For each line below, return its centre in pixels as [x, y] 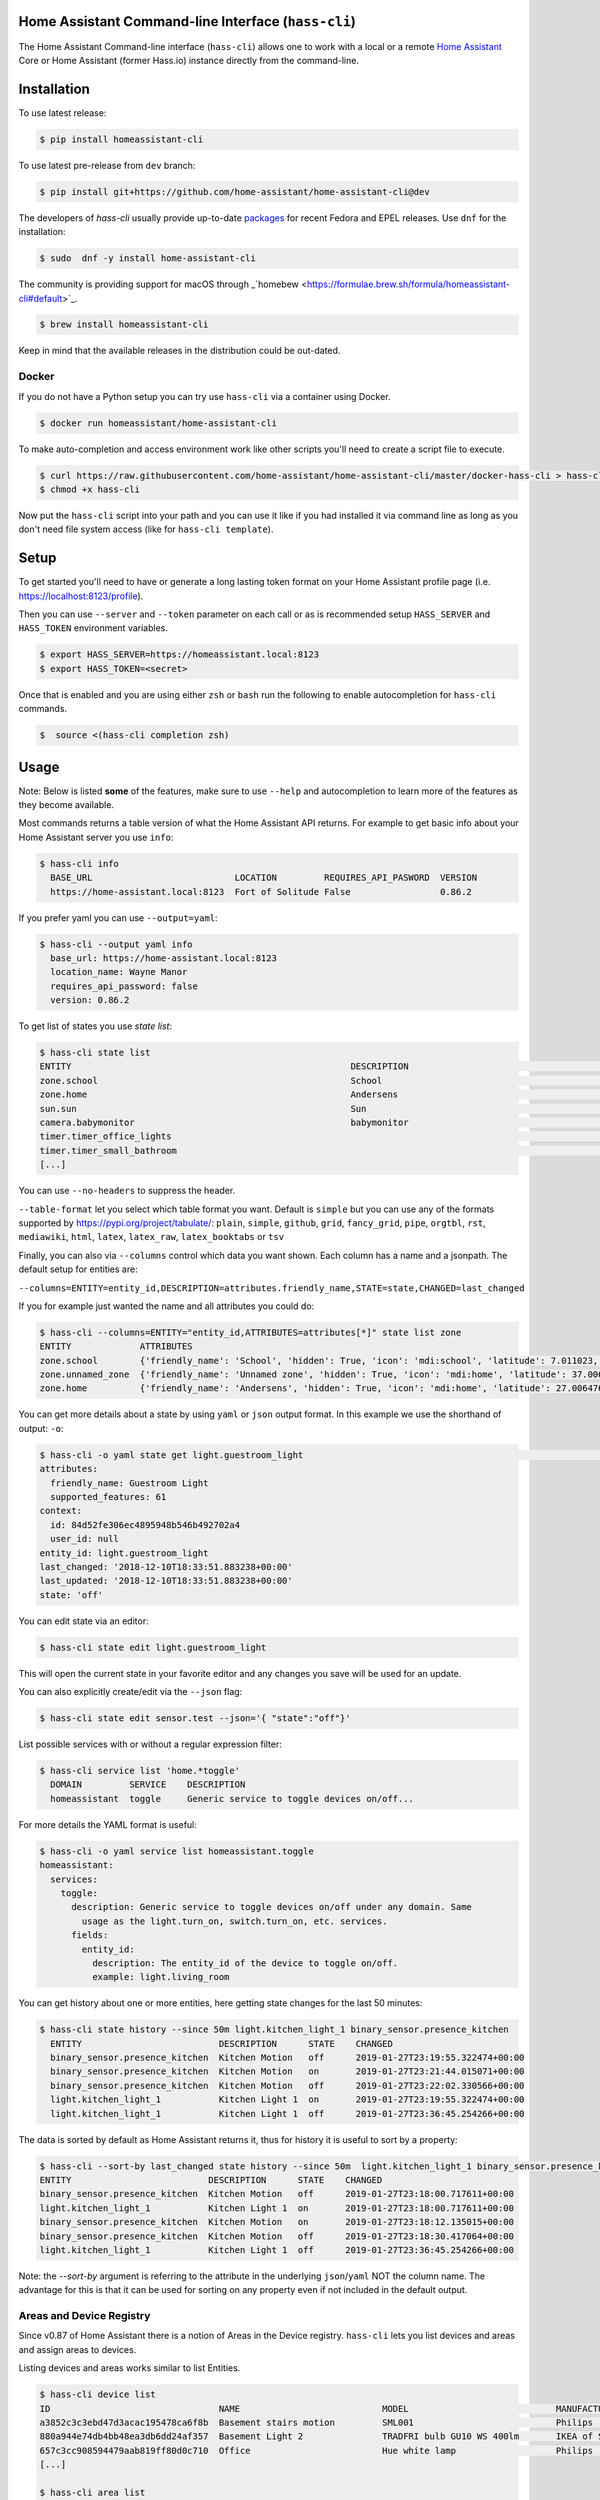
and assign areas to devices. [77, 2349]
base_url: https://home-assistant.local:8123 [163, 958]
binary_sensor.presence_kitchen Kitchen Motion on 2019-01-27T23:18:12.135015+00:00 [277, 2222]
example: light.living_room [160, 1977]
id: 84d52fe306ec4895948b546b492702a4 [145, 1524]
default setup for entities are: [78, 1269]
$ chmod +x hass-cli [89, 489]
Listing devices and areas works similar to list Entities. [129, 2368]
